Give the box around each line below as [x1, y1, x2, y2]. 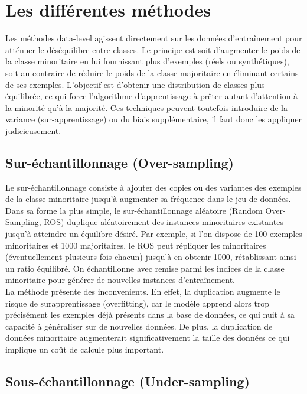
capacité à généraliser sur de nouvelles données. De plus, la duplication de [5, 320, 273, 332]
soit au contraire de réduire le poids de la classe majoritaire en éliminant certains [5, 66, 299, 79]
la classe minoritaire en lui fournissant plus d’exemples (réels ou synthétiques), [5, 55, 289, 67]
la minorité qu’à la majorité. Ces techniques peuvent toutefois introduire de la [5, 101, 288, 113]
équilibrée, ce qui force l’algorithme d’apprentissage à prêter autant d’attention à [5, 90, 298, 102]
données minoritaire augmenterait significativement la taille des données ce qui [5, 331, 290, 344]
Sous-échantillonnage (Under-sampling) [5, 372, 250, 390]
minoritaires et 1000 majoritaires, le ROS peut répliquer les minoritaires [5, 239, 266, 251]
